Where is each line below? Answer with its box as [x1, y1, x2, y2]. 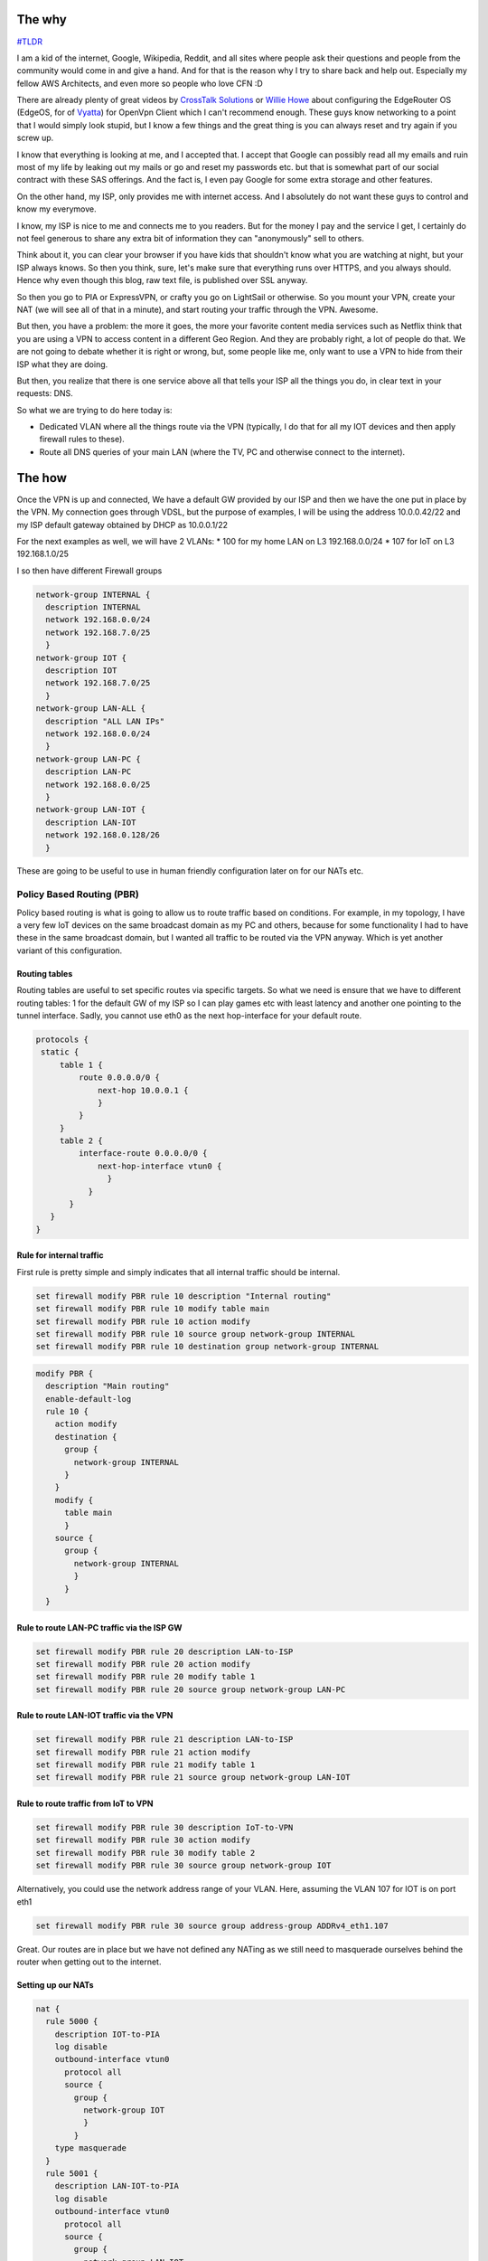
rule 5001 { [45, 2169, 99, 2179]
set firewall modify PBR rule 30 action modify [35, 1835, 250, 1845]
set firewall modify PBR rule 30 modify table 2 [35, 1848, 256, 1858]
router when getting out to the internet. [16, 1956, 162, 1967]
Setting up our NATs [16, 1979, 94, 1990]
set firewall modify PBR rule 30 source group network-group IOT [35, 1860, 332, 1871]
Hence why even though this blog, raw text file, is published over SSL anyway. [16, 275, 308, 286]
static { [41, 1047, 80, 1057]
